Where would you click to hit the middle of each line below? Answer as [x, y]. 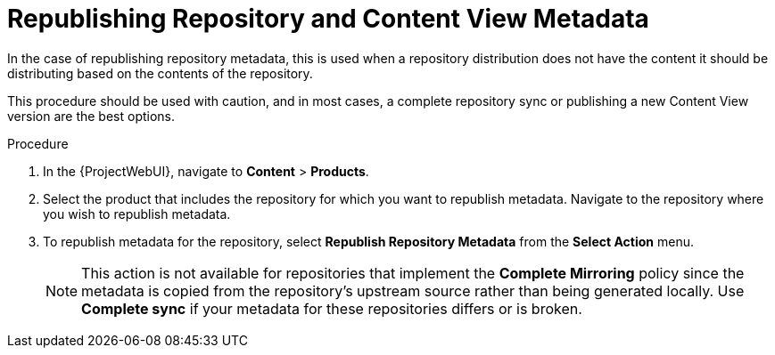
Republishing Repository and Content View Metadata [328, 19]
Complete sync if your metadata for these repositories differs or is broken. [332, 308]
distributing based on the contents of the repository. [160, 73]
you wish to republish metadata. [137, 214]
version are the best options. [91, 116]
